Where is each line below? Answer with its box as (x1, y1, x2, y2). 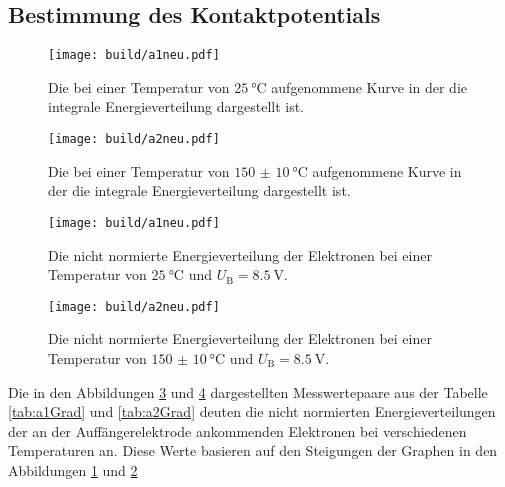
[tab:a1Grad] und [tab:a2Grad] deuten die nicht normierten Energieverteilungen (8, 401, 496, 422)
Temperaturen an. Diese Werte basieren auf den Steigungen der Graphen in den (8, 440, 498, 461)
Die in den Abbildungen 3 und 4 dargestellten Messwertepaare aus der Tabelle (8, 381, 488, 402)
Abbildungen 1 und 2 (8, 459, 138, 480)
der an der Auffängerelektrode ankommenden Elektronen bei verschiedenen (8, 420, 467, 441)
